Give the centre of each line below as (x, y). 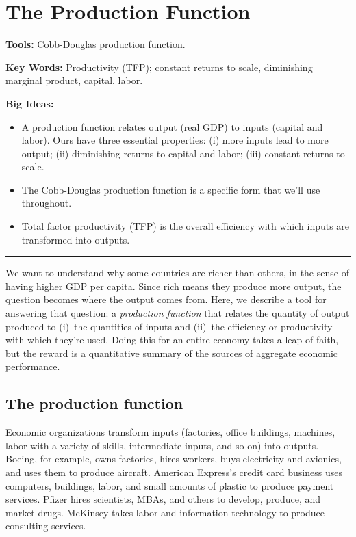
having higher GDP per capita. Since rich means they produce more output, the (174, 286)
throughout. (47, 203)
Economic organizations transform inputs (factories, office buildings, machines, (170, 432)
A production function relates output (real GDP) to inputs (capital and (172, 126)
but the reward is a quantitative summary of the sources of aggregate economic (172, 353)
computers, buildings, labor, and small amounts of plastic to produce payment (170, 485)
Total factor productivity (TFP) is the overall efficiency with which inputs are (186, 226)
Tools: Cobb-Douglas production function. (96, 44)
